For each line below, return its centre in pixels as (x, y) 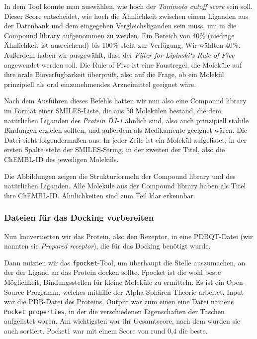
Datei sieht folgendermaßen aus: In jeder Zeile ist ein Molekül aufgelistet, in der (126, 139)
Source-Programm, (32, 292)
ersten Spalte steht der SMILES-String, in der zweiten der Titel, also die (115, 149)
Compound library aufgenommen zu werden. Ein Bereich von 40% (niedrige (119, 35)
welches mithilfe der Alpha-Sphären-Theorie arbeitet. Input (153, 292)
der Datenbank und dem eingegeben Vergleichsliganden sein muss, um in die (120, 26)
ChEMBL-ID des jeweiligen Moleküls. (61, 159)
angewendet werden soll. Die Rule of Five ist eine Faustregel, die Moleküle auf (123, 64)
